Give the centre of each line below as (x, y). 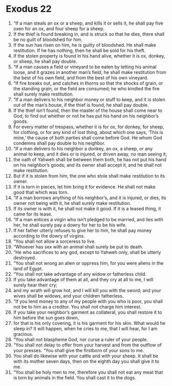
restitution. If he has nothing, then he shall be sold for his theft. (79, 50)
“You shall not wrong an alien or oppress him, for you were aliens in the (88, 263)
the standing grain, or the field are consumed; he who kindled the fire (86, 88)
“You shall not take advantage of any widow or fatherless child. (80, 274)
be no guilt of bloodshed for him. (48, 40)
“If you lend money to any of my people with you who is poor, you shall (88, 301)
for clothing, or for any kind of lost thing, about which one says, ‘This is (88, 132)
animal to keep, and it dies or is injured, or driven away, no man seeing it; (90, 154)
